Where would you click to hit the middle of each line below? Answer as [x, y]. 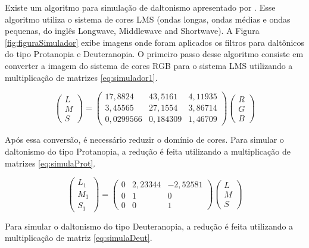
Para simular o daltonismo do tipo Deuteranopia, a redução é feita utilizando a [149, 226]
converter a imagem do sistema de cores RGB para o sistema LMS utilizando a [149, 65]
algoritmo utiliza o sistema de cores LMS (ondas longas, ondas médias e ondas [148, 19]
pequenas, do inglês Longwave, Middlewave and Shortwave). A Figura [132, 31]
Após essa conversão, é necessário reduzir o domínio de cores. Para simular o [144, 139]
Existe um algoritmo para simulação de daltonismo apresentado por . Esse [140, 7]
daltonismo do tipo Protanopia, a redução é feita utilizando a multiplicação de [148, 151]
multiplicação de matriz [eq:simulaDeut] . [79, 238]
